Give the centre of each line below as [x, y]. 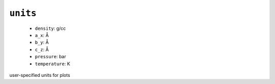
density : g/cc [50, 28]
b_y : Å [42, 43]
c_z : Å [42, 49]
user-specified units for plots [40, 75]
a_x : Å [42, 35]
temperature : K [53, 64]
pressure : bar [50, 57]
